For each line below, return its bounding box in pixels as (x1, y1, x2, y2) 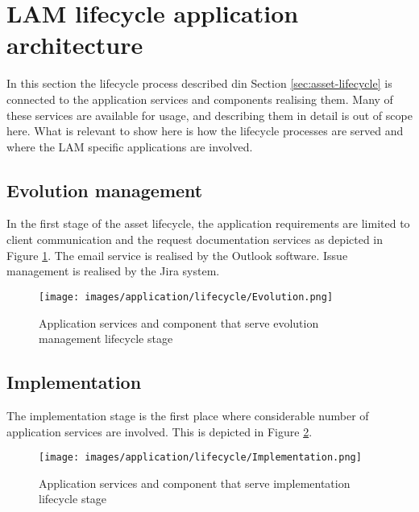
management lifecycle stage (39, 330, 173, 347)
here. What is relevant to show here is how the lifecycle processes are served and (6, 122, 404, 139)
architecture (6, 28, 143, 61)
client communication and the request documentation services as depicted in (6, 231, 384, 248)
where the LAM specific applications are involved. (6, 138, 253, 155)
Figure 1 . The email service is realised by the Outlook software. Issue (6, 246, 348, 263)
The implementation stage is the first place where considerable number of (6, 407, 369, 423)
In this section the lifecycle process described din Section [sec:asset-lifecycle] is (6, 75, 392, 92)
